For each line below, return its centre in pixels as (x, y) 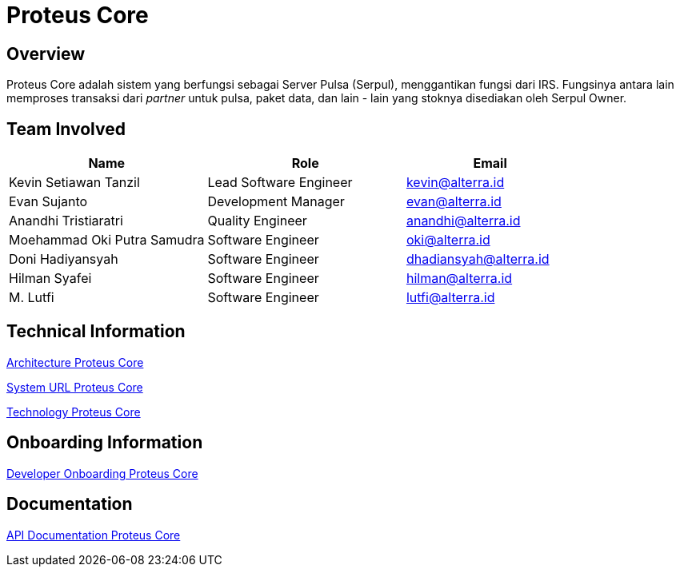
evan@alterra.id (454, 202)
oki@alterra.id (448, 240)
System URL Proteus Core (75, 387)
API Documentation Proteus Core (94, 535)
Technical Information (96, 332)
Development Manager (276, 202)
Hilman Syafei (50, 279)
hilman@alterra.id (459, 279)
